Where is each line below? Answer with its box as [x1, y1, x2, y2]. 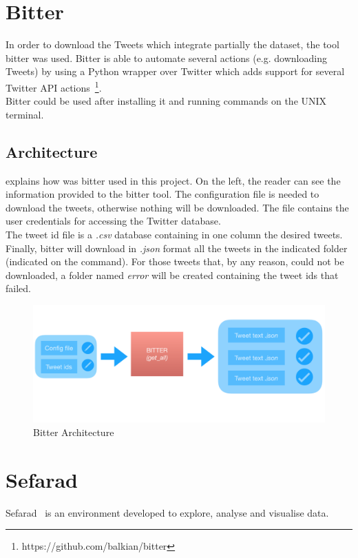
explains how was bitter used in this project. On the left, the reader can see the [6, 173, 341, 187]
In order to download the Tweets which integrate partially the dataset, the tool [6, 37, 339, 52]
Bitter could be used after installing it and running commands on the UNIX [6, 94, 327, 108]
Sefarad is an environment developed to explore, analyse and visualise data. [6, 505, 329, 519]
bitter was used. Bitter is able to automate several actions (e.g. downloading [6, 50, 327, 65]
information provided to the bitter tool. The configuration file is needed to [6, 187, 319, 201]
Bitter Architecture [33, 425, 114, 440]
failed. [6, 281, 31, 296]
